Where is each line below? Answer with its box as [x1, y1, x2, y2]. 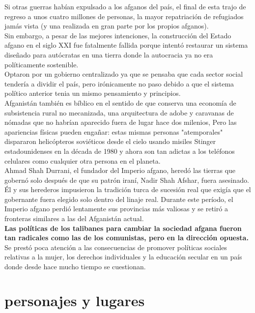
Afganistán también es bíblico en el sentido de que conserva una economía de [4, 97, 236, 108]
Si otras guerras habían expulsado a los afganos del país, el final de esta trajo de [4, 1, 246, 11]
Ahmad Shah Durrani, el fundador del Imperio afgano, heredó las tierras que [4, 165, 236, 175]
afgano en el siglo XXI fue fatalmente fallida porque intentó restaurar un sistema [4, 40, 248, 50]
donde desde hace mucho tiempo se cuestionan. [4, 261, 146, 272]
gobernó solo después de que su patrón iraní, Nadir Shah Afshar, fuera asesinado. [4, 174, 249, 185]
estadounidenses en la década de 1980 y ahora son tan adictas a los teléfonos [4, 145, 235, 156]
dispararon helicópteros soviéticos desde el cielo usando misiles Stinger [4, 136, 216, 146]
